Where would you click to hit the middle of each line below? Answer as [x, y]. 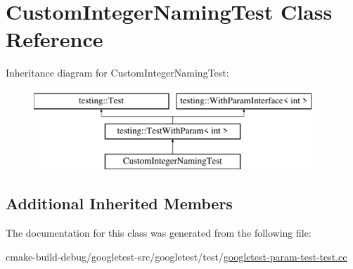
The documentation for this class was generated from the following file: [159, 233]
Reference [54, 39]
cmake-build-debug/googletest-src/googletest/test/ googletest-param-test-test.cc [176, 256]
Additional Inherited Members [119, 203]
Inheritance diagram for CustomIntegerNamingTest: [117, 73]
